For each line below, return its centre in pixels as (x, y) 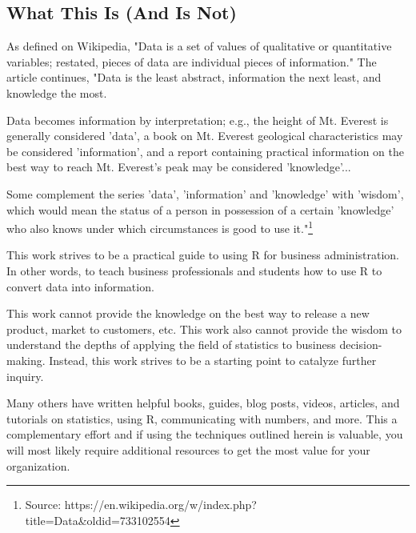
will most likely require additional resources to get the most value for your (188, 449)
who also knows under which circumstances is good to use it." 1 (160, 227)
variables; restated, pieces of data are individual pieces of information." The (192, 61)
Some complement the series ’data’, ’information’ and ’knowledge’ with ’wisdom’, (205, 193)
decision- (361, 345)
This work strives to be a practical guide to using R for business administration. (203, 255)
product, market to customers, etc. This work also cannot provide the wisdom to (204, 329)
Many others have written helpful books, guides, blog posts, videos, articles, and (203, 403)
